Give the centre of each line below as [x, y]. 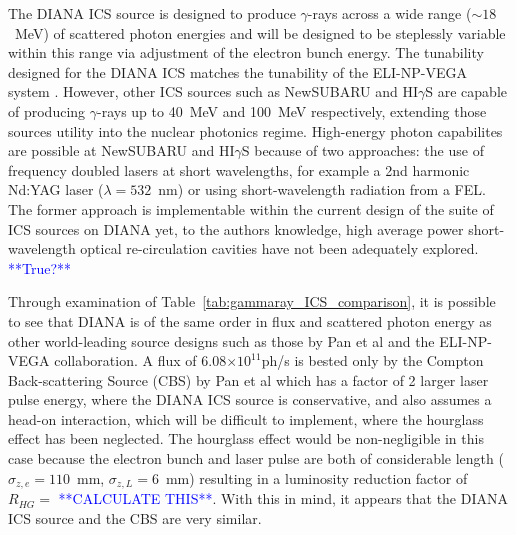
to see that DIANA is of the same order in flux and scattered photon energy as [250, 320]
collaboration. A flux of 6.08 [140, 360]
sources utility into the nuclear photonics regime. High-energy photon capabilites [255, 130]
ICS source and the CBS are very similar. [135, 517]
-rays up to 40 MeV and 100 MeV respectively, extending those [292, 110]
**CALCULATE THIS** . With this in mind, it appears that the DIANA [283, 498]
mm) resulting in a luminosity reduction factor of [316, 477]
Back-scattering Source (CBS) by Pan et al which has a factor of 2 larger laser [248, 379]
